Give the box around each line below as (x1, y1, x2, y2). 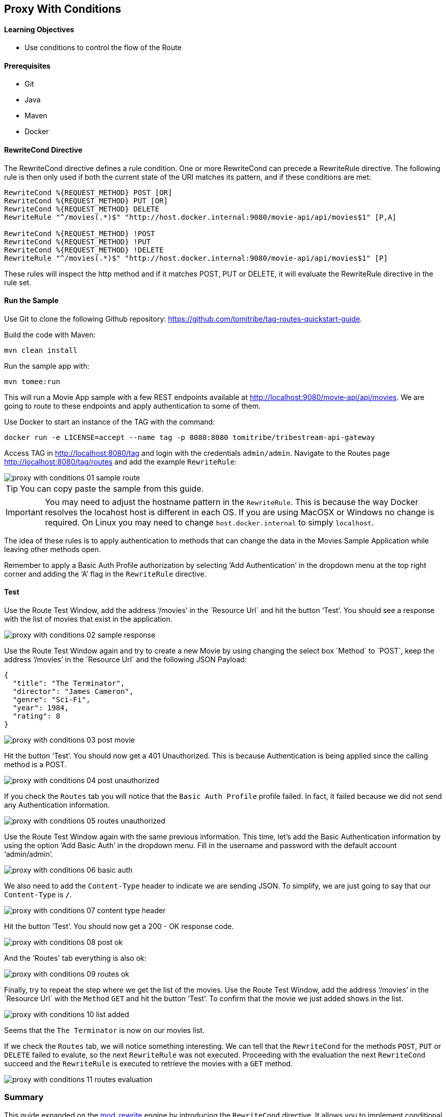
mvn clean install (4, 346, 78, 354)
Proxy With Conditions (4, 3, 121, 15)
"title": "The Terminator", (12, 679, 125, 688)
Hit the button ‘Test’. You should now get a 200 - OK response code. (4, 922, 234, 931)
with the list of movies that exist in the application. (4, 615, 172, 624)
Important (6, 507, 43, 517)
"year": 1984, (12, 704, 69, 712)
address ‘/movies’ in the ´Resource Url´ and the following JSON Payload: (4, 655, 247, 664)
